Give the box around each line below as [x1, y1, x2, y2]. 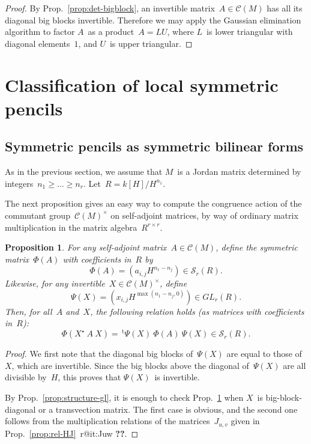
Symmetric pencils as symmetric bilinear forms [5, 137, 304, 156]
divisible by [5, 371, 47, 383]
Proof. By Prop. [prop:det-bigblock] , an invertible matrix [5, 2, 215, 14]
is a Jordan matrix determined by [177, 165, 301, 178]
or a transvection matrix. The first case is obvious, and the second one [38, 403, 298, 415]
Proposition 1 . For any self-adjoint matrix [5, 241, 167, 254]
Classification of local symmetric [5, 72, 279, 97]
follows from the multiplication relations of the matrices [5, 415, 210, 427]
